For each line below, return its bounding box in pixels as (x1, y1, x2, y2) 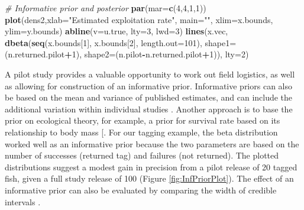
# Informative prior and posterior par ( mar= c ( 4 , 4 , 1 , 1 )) (5, 2, 206, 14)
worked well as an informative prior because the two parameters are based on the (5, 137, 299, 150)
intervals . (5, 195, 41, 208)
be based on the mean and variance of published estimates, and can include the (5, 91, 293, 104)
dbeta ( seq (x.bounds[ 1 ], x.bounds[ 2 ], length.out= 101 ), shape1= (5, 36, 237, 49)
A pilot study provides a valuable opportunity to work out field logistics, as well (5, 67, 295, 80)
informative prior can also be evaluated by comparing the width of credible (5, 183, 277, 196)
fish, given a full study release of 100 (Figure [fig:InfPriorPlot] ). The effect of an (5, 172, 294, 185)
